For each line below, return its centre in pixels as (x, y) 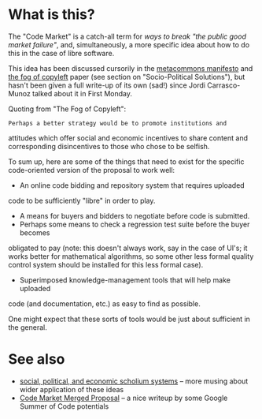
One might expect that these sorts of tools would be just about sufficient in (129, 319)
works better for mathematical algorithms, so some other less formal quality (131, 256)
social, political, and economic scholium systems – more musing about (134, 381)
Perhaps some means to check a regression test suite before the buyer (135, 224)
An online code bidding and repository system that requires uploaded (132, 185)
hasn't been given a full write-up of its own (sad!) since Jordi (107, 85)
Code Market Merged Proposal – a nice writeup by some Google (124, 398)
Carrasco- (224, 85)
